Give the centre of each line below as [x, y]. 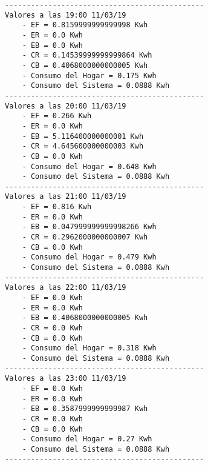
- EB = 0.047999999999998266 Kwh [89, 227]
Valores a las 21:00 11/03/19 [66, 197]
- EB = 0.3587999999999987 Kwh [85, 409]
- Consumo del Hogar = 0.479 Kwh [89, 257]
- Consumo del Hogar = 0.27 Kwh [87, 439]
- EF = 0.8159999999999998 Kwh [85, 25]
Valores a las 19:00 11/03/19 [66, 15]
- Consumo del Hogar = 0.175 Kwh [89, 75]
